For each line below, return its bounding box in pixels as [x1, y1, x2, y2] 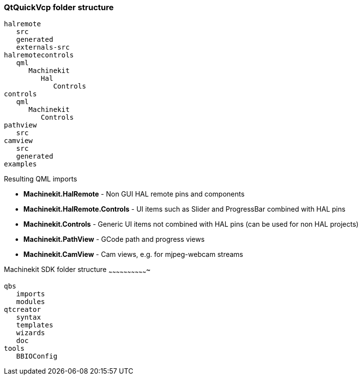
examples [4, 160, 37, 168]
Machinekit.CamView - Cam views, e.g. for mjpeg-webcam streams [23, 250, 244, 259]
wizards [16, 329, 45, 337]
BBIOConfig [16, 352, 57, 361]
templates [16, 321, 54, 329]
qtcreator [4, 306, 41, 314]
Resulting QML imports [4, 175, 77, 183]
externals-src [16, 43, 70, 52]
